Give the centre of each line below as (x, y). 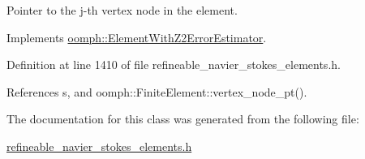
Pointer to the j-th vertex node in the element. (122, 10)
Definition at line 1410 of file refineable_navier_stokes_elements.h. (174, 64)
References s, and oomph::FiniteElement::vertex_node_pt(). (157, 91)
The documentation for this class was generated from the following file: (183, 119)
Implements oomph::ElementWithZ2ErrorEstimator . (137, 37)
